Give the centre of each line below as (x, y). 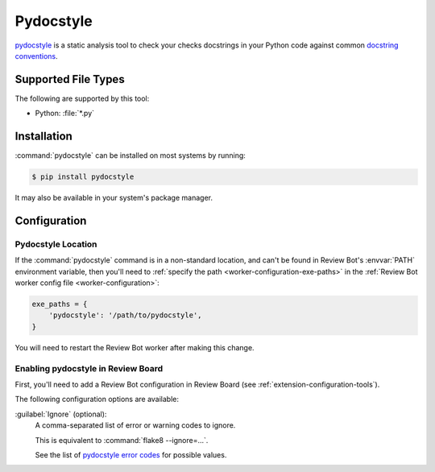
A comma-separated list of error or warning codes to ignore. (135, 425)
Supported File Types (70, 79)
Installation (43, 137)
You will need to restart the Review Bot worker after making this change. (135, 347)
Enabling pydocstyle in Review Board (89, 368)
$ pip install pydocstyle (83, 177)
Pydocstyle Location (56, 244)
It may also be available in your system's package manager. (114, 198)
